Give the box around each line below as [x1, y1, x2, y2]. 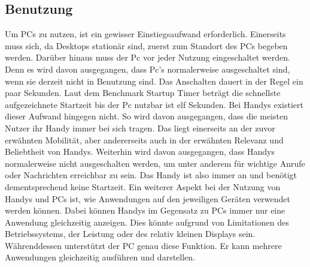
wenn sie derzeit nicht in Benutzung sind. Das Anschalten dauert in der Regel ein [5, 74, 303, 87]
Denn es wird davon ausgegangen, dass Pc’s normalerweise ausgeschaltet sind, [5, 62, 290, 75]
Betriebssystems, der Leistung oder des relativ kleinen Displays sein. [5, 227, 256, 240]
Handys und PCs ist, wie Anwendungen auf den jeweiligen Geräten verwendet [5, 192, 290, 205]
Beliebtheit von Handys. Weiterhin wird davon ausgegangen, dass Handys [5, 145, 275, 158]
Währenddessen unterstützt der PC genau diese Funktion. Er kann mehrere [5, 239, 282, 251]
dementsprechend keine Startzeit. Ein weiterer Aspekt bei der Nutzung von [5, 180, 281, 193]
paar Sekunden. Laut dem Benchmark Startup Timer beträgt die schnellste [5, 86, 281, 99]
